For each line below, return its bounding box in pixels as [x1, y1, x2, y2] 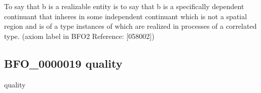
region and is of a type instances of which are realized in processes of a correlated [4, 21, 257, 31]
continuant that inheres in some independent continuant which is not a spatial [4, 11, 247, 21]
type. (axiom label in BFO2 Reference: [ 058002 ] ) [4, 30, 155, 41]
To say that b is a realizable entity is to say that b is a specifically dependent [4, 1, 244, 11]
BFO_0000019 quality [4, 55, 123, 71]
